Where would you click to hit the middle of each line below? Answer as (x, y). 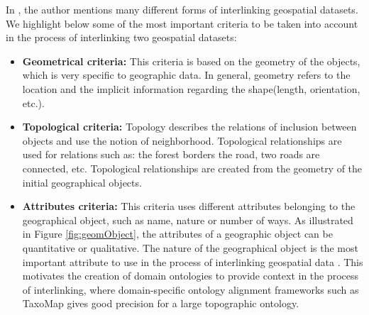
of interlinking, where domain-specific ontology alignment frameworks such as (191, 289)
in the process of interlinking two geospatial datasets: (121, 37)
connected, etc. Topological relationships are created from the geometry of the (192, 168)
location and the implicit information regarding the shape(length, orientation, (191, 88)
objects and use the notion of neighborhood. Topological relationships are (182, 140)
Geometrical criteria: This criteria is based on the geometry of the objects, (191, 61)
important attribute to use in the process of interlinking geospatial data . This (193, 261)
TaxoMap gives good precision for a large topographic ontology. (161, 303)
